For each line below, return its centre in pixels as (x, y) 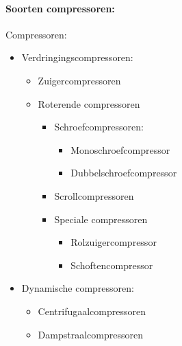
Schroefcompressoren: (99, 127)
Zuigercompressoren (79, 80)
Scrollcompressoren (94, 195)
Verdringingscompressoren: (77, 57)
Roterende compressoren (89, 103)
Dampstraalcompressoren (90, 334)
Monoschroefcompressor (120, 149)
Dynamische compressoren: (78, 288)
